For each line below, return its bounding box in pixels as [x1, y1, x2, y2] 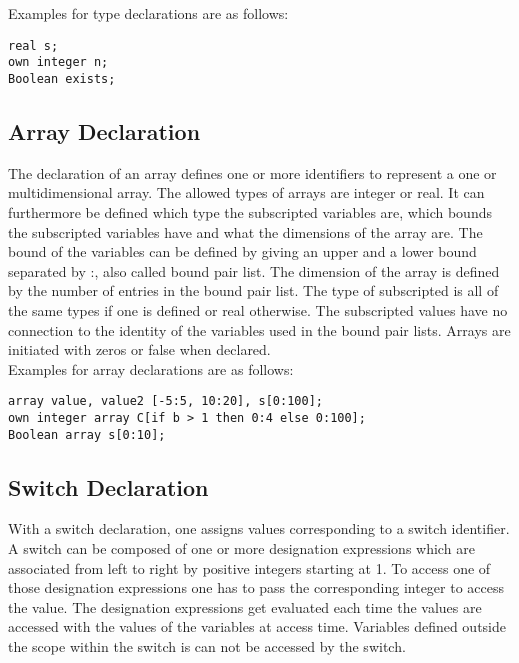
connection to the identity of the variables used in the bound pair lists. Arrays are [8, 319, 511, 340]
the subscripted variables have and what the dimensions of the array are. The [8, 221, 483, 242]
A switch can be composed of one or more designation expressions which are [8, 538, 475, 559]
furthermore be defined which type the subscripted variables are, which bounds [8, 201, 492, 222]
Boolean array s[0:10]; [8, 427, 166, 442]
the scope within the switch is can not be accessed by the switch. [8, 636, 406, 657]
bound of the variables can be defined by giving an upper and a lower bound [8, 241, 477, 262]
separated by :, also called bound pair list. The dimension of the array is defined [8, 260, 500, 281]
